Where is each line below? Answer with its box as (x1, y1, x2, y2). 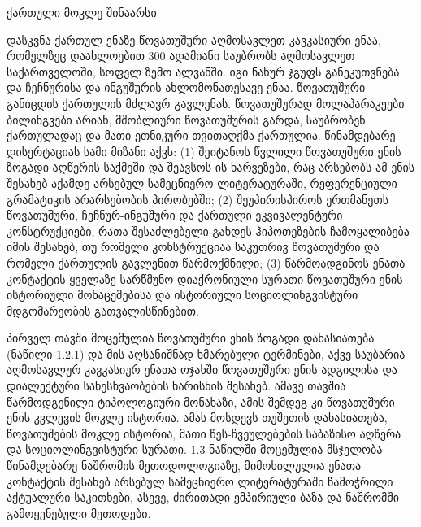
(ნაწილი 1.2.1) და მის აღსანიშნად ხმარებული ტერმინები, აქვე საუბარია (7, 345, 406, 362)
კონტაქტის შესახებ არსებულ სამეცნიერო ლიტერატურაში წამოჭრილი (7, 473, 393, 490)
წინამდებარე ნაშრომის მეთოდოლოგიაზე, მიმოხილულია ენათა (7, 457, 362, 474)
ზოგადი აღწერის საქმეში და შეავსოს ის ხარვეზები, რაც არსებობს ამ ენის (7, 159, 415, 176)
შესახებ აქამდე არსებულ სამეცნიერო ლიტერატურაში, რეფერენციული (7, 174, 397, 191)
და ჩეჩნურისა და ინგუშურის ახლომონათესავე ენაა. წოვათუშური (7, 79, 366, 96)
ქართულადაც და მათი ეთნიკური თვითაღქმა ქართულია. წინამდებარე (7, 127, 396, 144)
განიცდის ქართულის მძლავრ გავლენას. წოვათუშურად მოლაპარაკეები (7, 94, 405, 111)
